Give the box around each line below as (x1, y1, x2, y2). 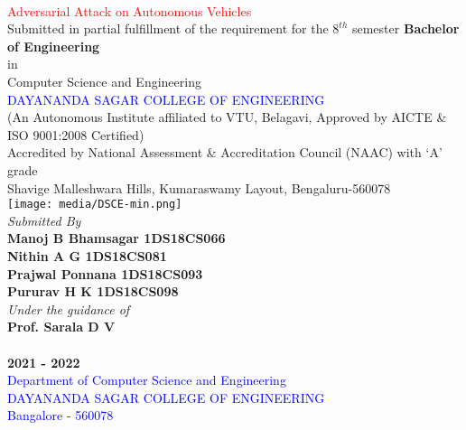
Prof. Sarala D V (7, 317, 116, 336)
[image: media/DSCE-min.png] (7, 198, 182, 211)
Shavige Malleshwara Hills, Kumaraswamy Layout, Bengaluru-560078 (7, 178, 391, 197)
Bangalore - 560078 (7, 406, 114, 425)
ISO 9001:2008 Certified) (7, 125, 144, 144)
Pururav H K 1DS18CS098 (7, 282, 179, 301)
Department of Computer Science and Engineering (7, 370, 286, 389)
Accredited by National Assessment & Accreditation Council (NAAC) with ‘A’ (7, 143, 443, 162)
